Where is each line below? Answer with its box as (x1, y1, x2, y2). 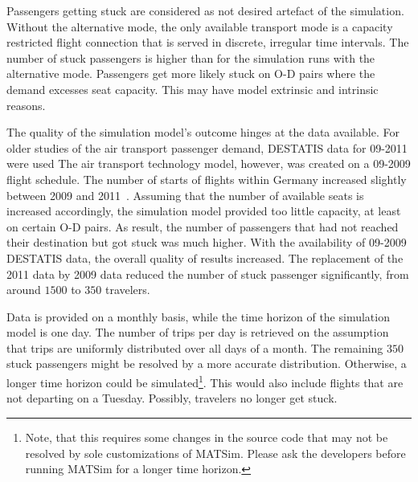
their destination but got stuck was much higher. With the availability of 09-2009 (6, 234, 407, 251)
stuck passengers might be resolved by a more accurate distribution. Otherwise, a (6, 355, 407, 372)
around (6, 281, 41, 298)
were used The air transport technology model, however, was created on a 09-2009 (6, 155, 411, 172)
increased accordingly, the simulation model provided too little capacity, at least (6, 202, 401, 219)
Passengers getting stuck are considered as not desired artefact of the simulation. (6, 2, 404, 18)
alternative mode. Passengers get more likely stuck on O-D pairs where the (6, 65, 375, 82)
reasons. (6, 96, 46, 113)
